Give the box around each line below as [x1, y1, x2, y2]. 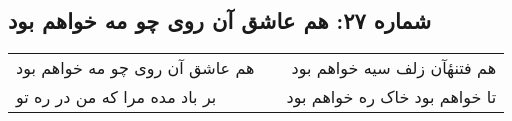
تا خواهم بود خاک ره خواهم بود [286, 85, 497, 109]
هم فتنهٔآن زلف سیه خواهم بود [291, 56, 497, 80]
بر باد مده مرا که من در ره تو [16, 85, 217, 109]
